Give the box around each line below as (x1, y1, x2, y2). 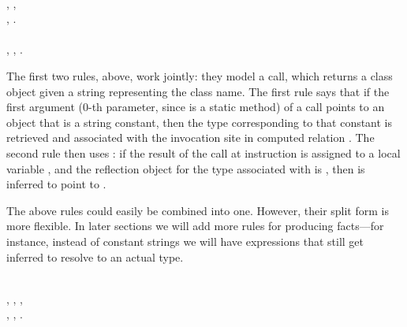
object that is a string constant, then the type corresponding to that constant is (6, 113, 393, 130)
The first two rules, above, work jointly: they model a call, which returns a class (6, 67, 393, 84)
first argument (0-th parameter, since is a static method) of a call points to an (6, 98, 385, 115)
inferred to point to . (6, 176, 106, 192)
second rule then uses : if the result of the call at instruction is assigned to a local (6, 144, 401, 161)
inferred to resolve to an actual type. (6, 248, 184, 265)
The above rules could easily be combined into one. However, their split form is (6, 202, 389, 218)
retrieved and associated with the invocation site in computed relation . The (6, 129, 375, 146)
